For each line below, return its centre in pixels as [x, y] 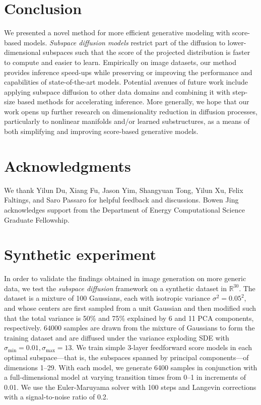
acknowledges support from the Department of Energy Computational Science [124, 209]
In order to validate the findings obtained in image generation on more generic [125, 278]
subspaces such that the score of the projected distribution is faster [147, 52]
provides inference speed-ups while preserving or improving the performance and [128, 72]
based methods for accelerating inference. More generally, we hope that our [133, 102]
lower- [237, 42]
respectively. [23, 328]
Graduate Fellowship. [37, 219]
